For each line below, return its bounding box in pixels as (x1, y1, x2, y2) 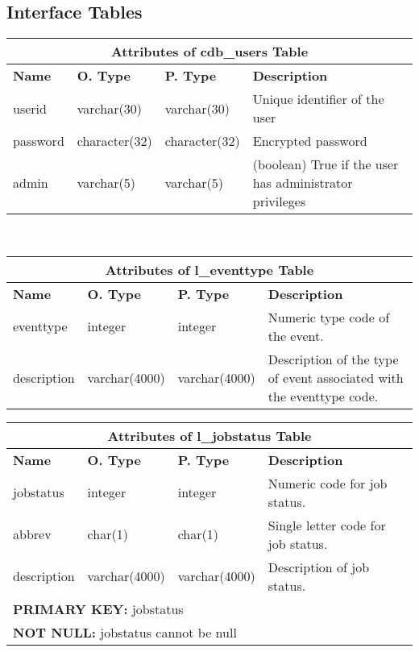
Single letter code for (268, 515, 386, 534)
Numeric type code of (268, 307, 390, 326)
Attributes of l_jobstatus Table (107, 426, 312, 445)
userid (13, 98, 47, 118)
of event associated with (268, 368, 404, 387)
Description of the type (268, 349, 399, 368)
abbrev (13, 525, 52, 544)
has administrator (252, 173, 353, 193)
